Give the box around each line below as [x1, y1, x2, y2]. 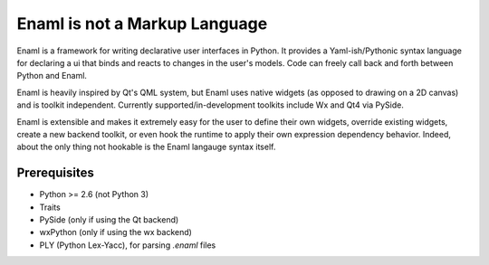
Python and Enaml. [16, 71, 88, 81]
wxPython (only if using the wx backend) [39, 227, 192, 238]
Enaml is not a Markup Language [16, 14, 268, 33]
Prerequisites [16, 166, 94, 181]
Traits [39, 202, 61, 213]
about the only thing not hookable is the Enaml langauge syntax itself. [16, 141, 276, 153]
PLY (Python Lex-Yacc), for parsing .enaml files [39, 240, 216, 251]
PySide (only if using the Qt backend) [39, 213, 179, 225]
